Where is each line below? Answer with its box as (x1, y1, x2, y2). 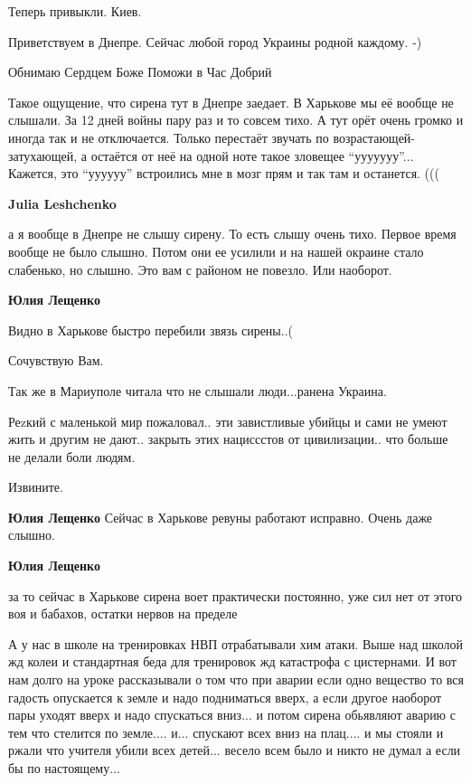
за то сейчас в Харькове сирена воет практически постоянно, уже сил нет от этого (8, 586, 463, 605)
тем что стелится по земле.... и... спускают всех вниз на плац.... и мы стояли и (8, 722, 444, 741)
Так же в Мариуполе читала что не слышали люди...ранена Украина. (8, 381, 387, 400)
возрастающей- (333, 127, 416, 146)
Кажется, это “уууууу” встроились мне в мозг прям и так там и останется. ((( (8, 164, 439, 183)
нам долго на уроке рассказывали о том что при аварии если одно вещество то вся (8, 670, 464, 689)
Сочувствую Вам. (8, 351, 104, 370)
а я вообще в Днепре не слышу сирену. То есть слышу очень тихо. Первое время (8, 224, 457, 243)
